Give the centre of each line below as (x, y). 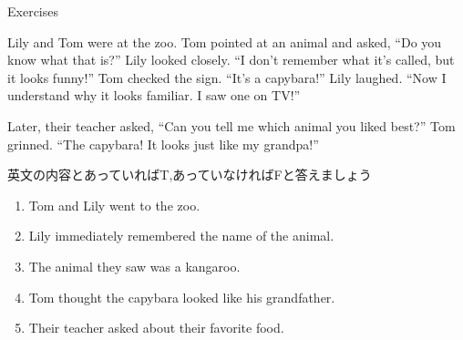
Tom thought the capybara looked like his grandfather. (182, 297)
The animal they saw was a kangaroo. (134, 266)
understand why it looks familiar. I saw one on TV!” (154, 95)
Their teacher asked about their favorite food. (156, 328)
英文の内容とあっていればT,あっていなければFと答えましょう (190, 175)
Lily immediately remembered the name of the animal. (181, 236)
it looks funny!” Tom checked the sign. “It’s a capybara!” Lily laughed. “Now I (227, 77)
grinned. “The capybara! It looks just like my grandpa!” (163, 144)
